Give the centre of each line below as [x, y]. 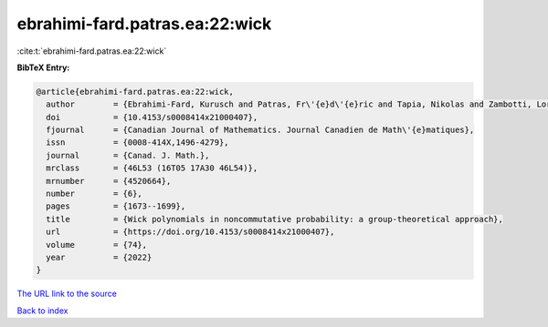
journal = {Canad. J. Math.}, [128, 155]
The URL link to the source [67, 294]
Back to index [42, 311]
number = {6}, [95, 194]
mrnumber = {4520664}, [109, 181]
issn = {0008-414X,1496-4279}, [137, 143]
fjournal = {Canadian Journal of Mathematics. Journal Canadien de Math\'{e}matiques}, [260, 130]
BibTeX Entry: [43, 67]
